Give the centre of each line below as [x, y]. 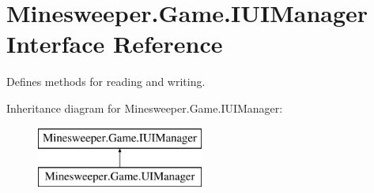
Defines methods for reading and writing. [106, 82]
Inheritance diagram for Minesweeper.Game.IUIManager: [145, 108]
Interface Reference [115, 44]
